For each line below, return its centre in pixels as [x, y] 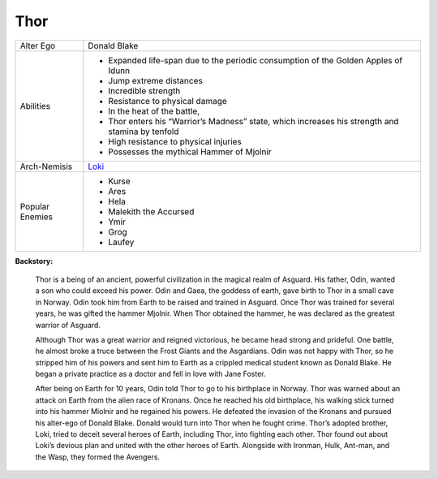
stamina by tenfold [144, 132]
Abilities [35, 106]
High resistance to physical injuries [175, 141]
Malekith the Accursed [151, 211]
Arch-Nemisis [46, 166]
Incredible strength [144, 91]
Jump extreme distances [155, 80]
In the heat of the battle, [154, 111]
